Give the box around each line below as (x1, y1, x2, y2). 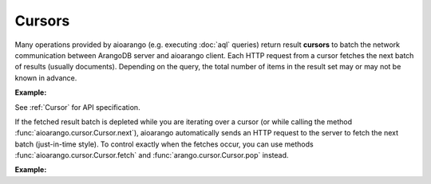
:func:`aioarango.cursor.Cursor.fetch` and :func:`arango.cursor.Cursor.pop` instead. (14, 151, 289, 160)
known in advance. (14, 72, 77, 83)
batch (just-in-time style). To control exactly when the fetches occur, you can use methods (14, 139, 314, 149)
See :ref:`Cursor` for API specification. (14, 102, 140, 112)
